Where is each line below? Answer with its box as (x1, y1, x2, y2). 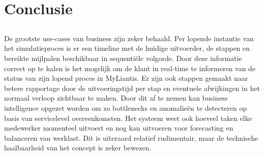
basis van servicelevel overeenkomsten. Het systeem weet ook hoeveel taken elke (4, 112, 252, 123)
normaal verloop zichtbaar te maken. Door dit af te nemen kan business (4, 92, 228, 103)
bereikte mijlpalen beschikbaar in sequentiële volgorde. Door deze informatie (4, 52, 242, 63)
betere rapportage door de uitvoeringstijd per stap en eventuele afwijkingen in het (4, 82, 260, 93)
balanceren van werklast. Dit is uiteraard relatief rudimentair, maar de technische (4, 132, 258, 143)
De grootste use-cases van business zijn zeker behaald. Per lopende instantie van (4, 33, 254, 43)
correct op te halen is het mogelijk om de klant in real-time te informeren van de (4, 63, 256, 73)
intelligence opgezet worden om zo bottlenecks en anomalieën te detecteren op (4, 102, 247, 113)
